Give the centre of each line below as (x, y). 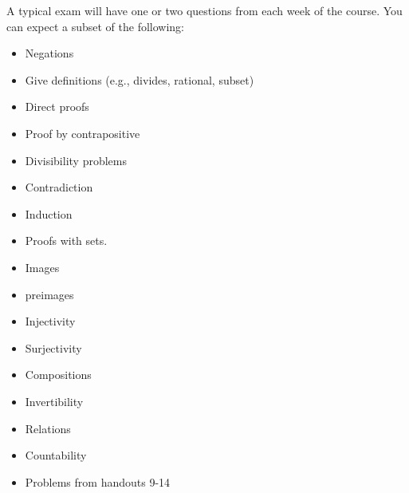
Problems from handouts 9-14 (98, 481)
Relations (48, 428)
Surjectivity (53, 347)
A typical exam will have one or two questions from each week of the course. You (204, 10)
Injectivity (50, 321)
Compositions (58, 375)
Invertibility (54, 401)
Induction (49, 213)
